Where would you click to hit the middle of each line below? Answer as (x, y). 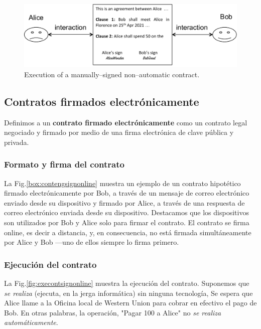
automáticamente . (31, 322)
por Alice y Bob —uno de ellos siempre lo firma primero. (92, 242)
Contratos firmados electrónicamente (102, 101)
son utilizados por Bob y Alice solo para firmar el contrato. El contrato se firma (127, 222)
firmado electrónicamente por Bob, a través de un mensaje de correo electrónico (127, 193)
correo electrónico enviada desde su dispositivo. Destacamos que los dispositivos (126, 212)
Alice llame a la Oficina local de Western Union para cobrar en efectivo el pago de (130, 303)
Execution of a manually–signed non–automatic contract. (112, 74)
